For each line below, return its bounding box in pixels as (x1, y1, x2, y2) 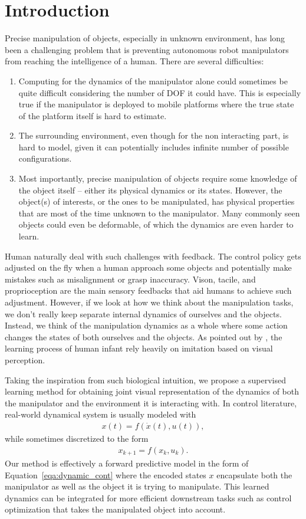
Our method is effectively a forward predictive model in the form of (5, 457, 249, 469)
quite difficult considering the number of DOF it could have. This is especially (18, 86, 301, 98)
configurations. (18, 152, 72, 165)
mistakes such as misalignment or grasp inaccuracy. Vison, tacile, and (5, 272, 256, 285)
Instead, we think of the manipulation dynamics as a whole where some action (5, 319, 288, 331)
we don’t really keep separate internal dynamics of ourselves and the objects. (5, 307, 282, 320)
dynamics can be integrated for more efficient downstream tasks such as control (5, 491, 292, 504)
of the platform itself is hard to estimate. (18, 109, 167, 121)
